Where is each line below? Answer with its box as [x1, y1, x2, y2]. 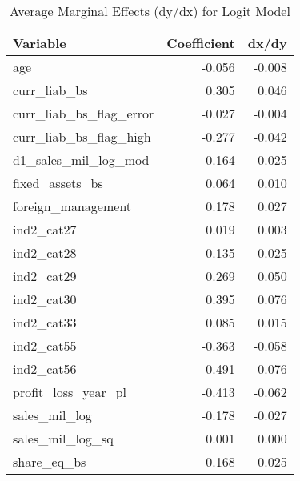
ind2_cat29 [13, 267, 77, 285]
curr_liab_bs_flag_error [13, 104, 154, 122]
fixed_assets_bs [13, 174, 103, 192]
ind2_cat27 [13, 220, 77, 238]
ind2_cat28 [13, 243, 77, 262]
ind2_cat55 [13, 336, 77, 355]
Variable [13, 34, 66, 52]
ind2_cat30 [13, 290, 77, 308]
